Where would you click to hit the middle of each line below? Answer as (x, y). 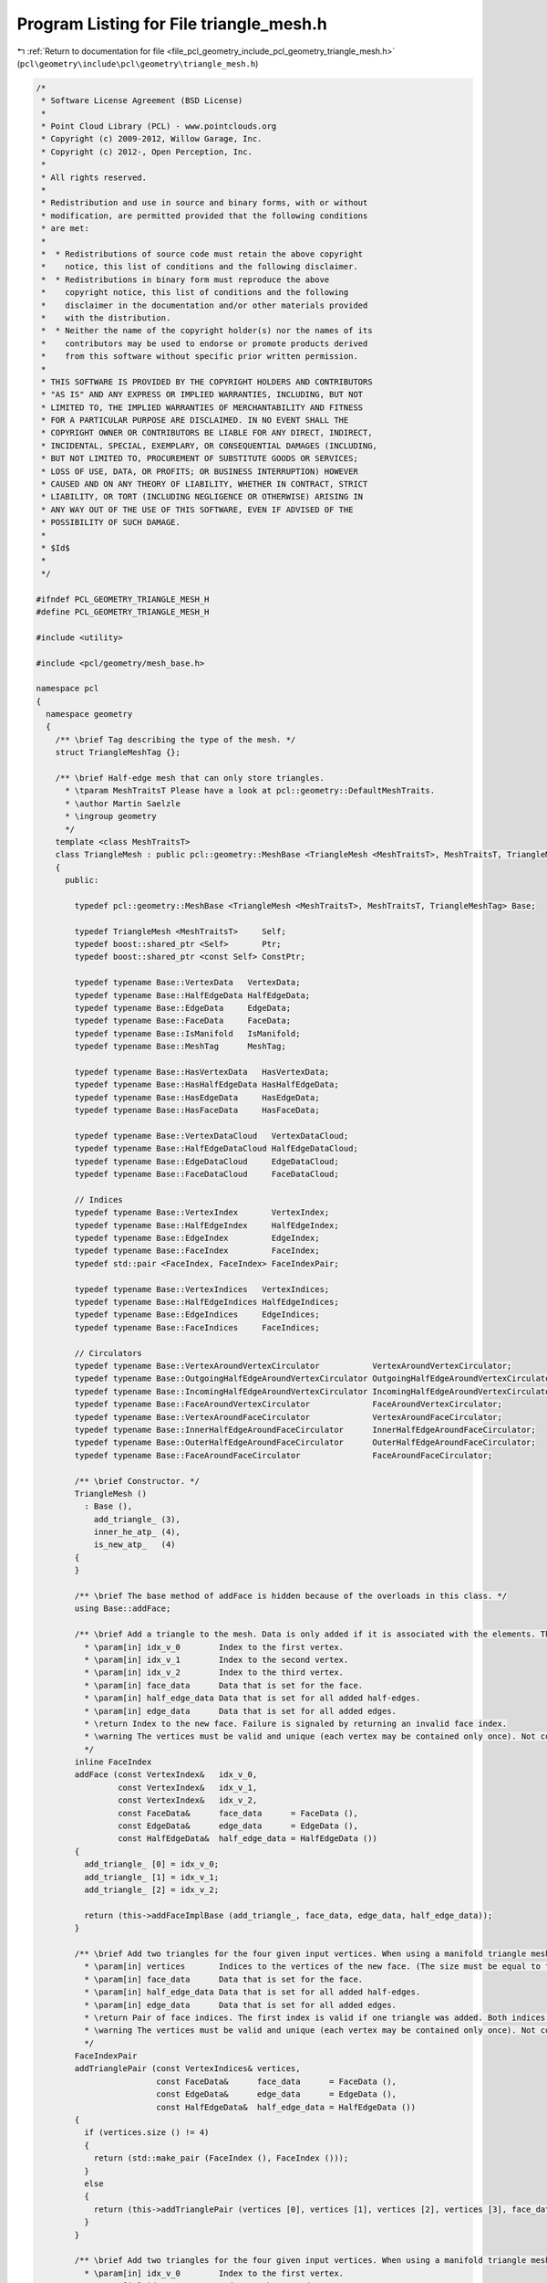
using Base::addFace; (123, 1609)
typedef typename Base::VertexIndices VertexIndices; (202, 1289)
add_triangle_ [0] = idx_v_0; (151, 1864)
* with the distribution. (106, 318)
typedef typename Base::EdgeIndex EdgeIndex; (197, 1238)
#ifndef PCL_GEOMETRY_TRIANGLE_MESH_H (123, 599)
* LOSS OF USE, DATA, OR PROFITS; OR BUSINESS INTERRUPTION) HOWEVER (200, 471)
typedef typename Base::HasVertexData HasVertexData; (202, 1072)
